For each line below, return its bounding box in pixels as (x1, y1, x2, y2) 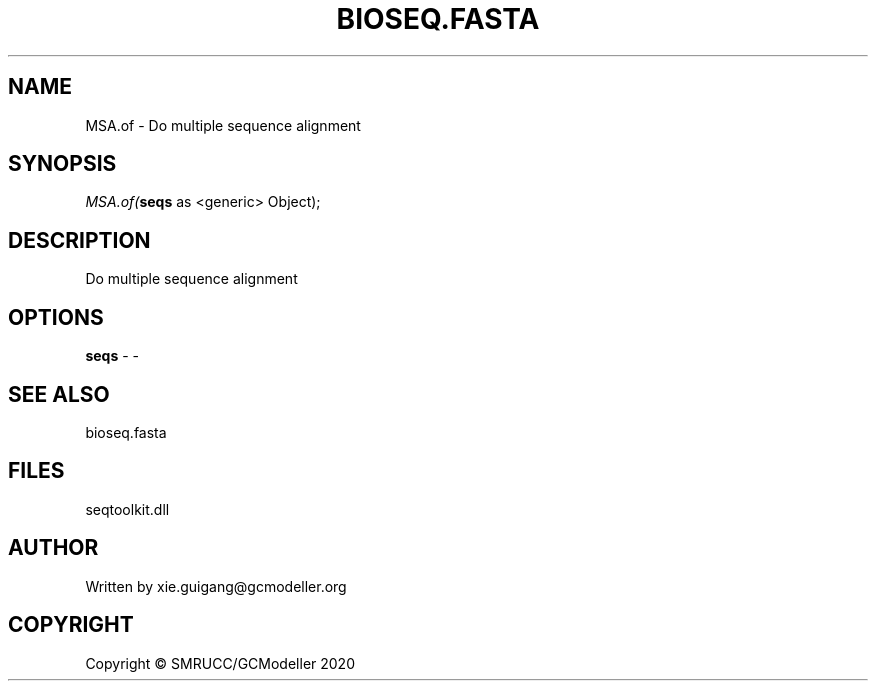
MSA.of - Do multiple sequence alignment (85, 116, 361, 134)
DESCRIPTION (8, 227, 151, 253)
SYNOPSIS (8, 151, 117, 177)
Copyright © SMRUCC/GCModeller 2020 (85, 654, 355, 672)
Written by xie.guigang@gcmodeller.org (85, 577, 347, 595)
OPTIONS (8, 304, 104, 330)
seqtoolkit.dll (85, 500, 170, 518)
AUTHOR (8, 535, 99, 561)
